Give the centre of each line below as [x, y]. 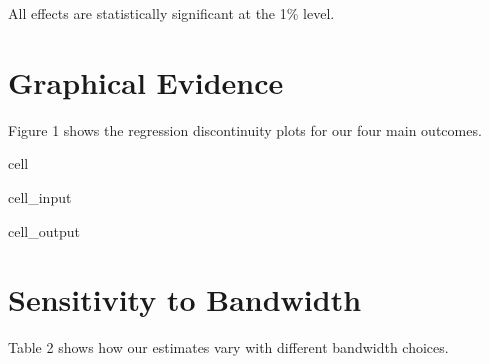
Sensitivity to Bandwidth [185, 299]
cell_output [44, 230]
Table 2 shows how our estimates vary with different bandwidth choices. [228, 347]
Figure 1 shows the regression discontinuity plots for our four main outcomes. [245, 129]
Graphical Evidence [146, 81]
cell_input [40, 196]
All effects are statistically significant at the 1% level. [171, 13]
